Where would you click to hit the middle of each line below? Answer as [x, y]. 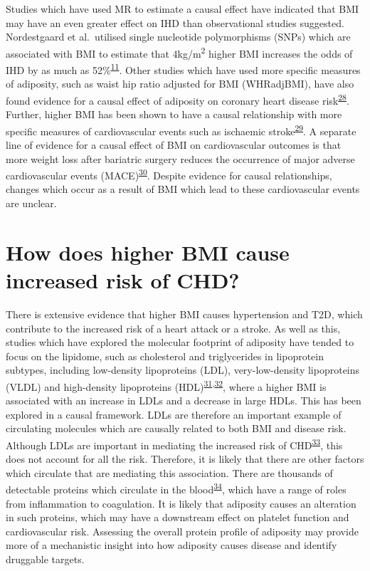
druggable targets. [45, 559]
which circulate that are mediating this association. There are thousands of [169, 472]
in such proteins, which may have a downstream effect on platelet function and [178, 517]
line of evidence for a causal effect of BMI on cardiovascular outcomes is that [174, 144]
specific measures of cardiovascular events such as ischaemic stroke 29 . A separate [181, 130]
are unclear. [31, 203]
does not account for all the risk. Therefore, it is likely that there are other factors [185, 459]
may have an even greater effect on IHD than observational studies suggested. [175, 22]
